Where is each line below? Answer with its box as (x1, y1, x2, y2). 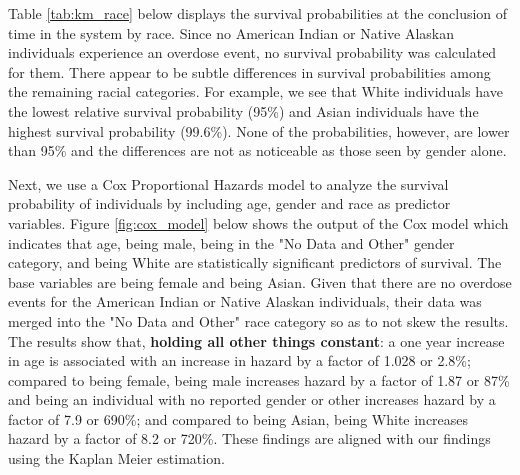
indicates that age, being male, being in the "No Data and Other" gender (8, 232, 455, 253)
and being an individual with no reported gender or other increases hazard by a (8, 389, 496, 410)
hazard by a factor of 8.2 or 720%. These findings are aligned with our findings (8, 428, 491, 449)
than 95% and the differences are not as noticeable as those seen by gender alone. (8, 140, 507, 161)
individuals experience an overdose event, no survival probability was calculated (8, 42, 497, 63)
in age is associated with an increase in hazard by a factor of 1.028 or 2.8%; (8, 350, 471, 371)
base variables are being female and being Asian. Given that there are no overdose (8, 271, 512, 292)
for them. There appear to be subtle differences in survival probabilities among (8, 61, 491, 82)
